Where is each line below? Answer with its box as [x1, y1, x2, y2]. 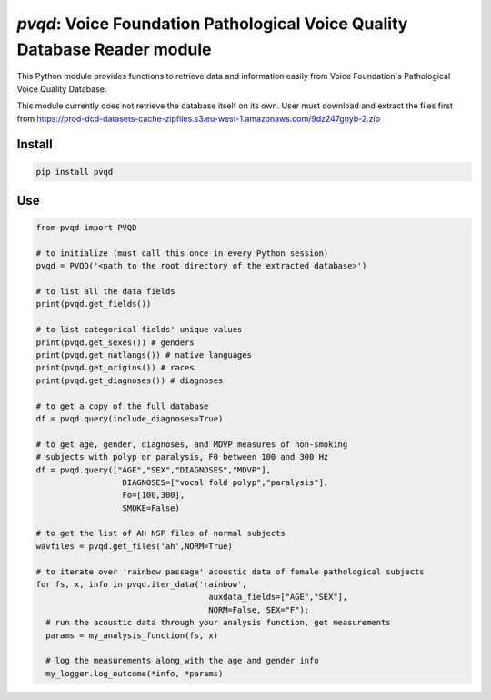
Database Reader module [16, 39, 212, 59]
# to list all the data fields [35, 287, 176, 297]
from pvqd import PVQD [35, 223, 137, 233]
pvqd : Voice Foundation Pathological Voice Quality [16, 14, 408, 34]
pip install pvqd [35, 167, 114, 177]
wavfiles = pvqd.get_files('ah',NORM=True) [35, 541, 234, 551]
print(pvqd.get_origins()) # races [35, 362, 195, 373]
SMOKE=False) [122, 502, 181, 513]
